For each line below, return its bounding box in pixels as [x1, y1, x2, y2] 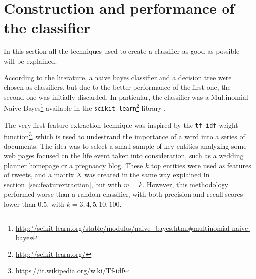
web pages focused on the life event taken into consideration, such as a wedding [4, 150, 244, 161]
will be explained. [4, 55, 57, 66]
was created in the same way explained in [84, 170, 210, 180]
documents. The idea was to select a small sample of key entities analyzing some [4, 140, 247, 151]
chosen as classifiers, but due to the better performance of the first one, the [4, 82, 231, 92]
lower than [4, 199, 36, 209]
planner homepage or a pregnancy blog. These [4, 160, 143, 170]
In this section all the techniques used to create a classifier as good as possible [4, 46, 240, 56]
